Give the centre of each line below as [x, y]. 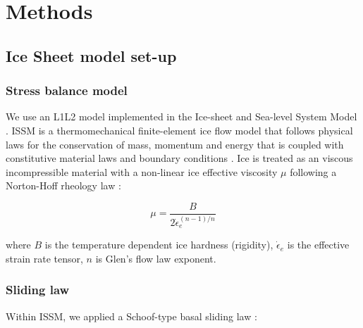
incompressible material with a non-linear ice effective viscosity [142, 171]
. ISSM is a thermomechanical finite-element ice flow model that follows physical [179, 130]
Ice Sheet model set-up [91, 55]
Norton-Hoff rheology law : [63, 185]
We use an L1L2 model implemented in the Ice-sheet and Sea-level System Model [181, 116]
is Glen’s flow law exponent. [156, 258]
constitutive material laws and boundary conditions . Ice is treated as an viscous [179, 158]
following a [313, 171]
